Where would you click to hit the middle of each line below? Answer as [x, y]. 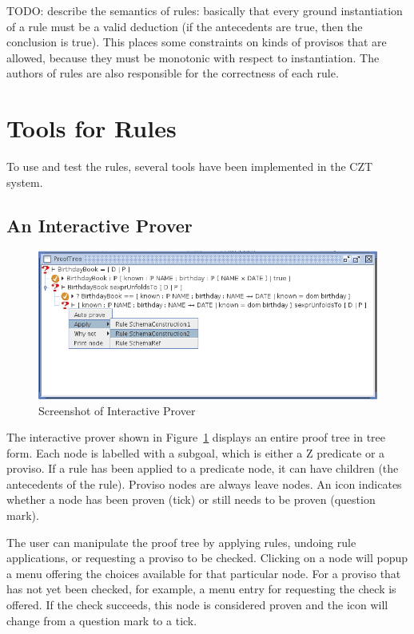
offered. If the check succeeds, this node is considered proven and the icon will [197, 605]
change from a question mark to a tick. [102, 620]
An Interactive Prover [100, 225]
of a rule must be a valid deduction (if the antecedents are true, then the [185, 26]
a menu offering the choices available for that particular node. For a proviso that [204, 573]
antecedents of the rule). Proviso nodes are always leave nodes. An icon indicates [204, 483]
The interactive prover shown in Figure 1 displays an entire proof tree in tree [196, 437]
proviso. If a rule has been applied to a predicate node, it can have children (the [203, 468]
